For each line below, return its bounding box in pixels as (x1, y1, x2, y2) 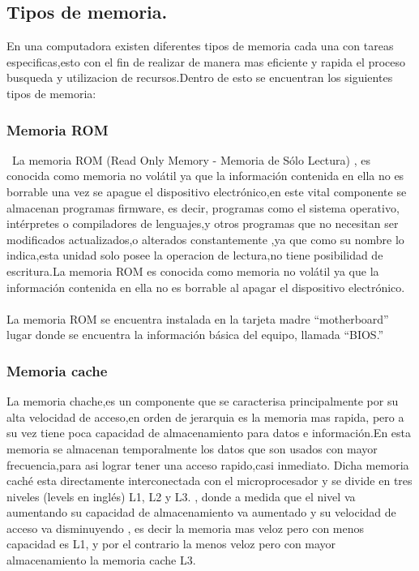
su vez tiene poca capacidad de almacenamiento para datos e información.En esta (6, 424, 412, 441)
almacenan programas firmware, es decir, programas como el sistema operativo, (6, 199, 400, 216)
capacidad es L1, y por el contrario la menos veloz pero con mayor (6, 535, 336, 552)
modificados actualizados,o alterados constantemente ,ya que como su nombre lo (6, 230, 404, 247)
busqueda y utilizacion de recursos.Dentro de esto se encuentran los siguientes (6, 69, 393, 86)
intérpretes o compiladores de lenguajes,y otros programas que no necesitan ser (6, 215, 399, 232)
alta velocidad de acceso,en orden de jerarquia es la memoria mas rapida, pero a (6, 408, 404, 425)
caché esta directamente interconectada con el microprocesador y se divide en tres (6, 472, 413, 489)
